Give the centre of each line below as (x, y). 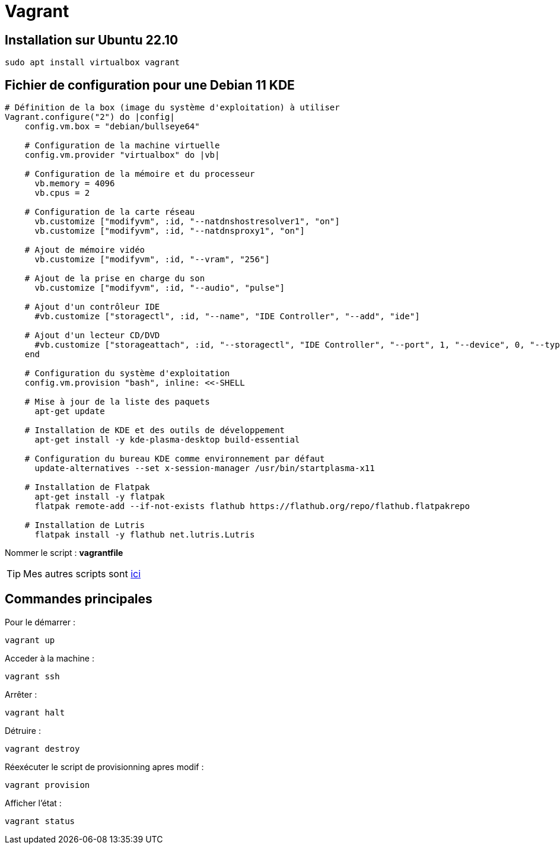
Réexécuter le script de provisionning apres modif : (104, 767)
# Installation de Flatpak (87, 487)
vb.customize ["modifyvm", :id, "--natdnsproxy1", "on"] (170, 231)
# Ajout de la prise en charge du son (115, 279)
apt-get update (70, 411)
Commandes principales (79, 599)
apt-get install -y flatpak (100, 497)
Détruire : (23, 730)
